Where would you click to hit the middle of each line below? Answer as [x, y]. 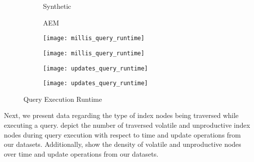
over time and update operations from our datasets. [81, 153]
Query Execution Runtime [63, 99]
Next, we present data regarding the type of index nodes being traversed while [121, 115]
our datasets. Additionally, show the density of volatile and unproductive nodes [123, 144]
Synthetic [57, 6]
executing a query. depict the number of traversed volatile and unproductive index [127, 125]
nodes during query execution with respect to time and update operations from [123, 134]
